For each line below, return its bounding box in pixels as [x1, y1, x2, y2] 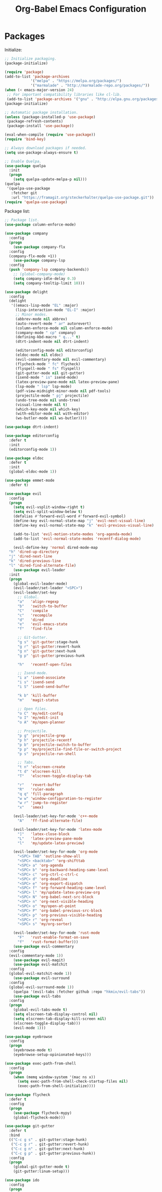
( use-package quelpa [4, 163, 46, 168]
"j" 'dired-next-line [9, 554, 53, 559]
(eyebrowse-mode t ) [13, 1048, 53, 1053]
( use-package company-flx [13, 245, 66, 249]
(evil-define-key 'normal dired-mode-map [13, 545, 98, 550]
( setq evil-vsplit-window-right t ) [13, 505, 85, 510]
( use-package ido [4, 1178, 40, 1183]
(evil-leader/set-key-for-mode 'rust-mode [13, 930, 100, 935]
